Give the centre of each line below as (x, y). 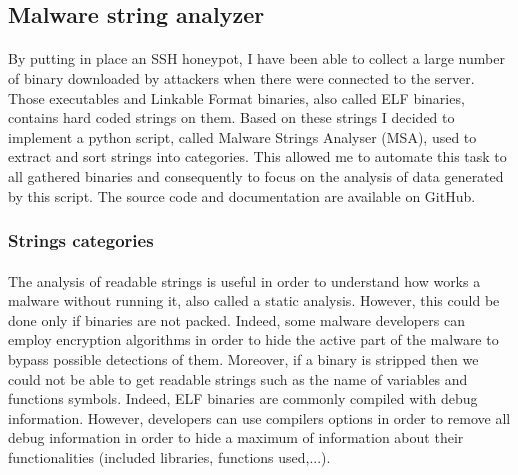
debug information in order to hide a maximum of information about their (236, 437)
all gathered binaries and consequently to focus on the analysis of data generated (256, 175)
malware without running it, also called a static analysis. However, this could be (254, 300)
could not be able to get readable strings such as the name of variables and (238, 378)
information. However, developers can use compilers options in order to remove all (259, 417)
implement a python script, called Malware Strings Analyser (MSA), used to (242, 136)
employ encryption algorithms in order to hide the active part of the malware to (253, 339)
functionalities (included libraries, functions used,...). (169, 456)
